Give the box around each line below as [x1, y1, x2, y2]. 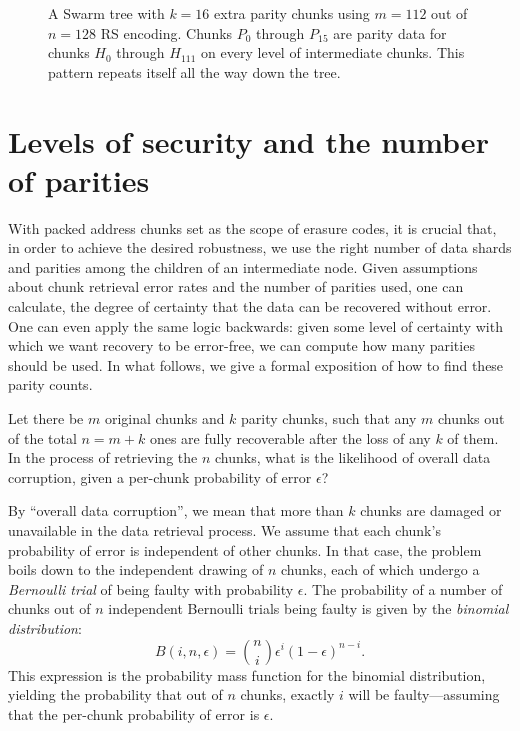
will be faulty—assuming [348, 684, 500, 705]
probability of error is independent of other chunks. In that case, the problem [8, 539, 482, 560]
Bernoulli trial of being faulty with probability [8, 578, 294, 599]
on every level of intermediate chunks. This [201, 42, 465, 63]
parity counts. [8, 374, 93, 395]
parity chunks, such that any [241, 408, 417, 429]
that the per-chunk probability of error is [8, 703, 260, 724]
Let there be [8, 408, 84, 429]
